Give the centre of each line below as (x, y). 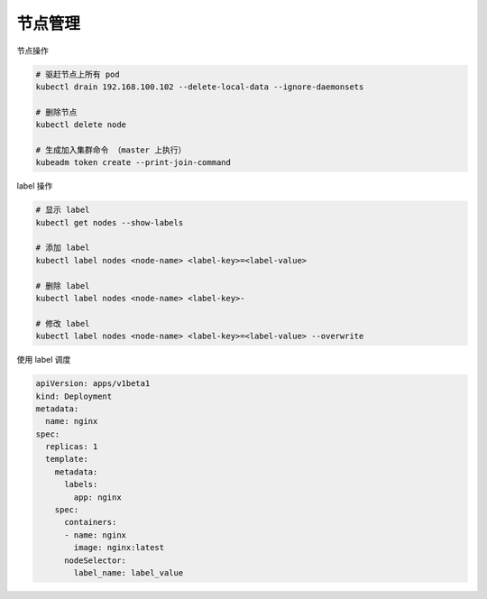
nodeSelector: (95, 560)
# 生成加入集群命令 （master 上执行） (111, 150)
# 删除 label (63, 286)
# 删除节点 (56, 112)
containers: (91, 522)
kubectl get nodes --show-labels (110, 222)
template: (67, 459)
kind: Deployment (74, 396)
